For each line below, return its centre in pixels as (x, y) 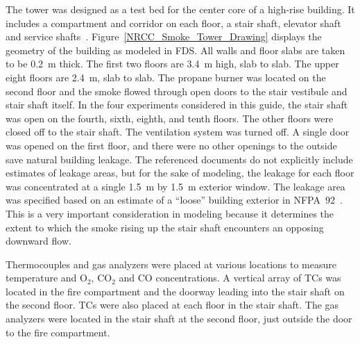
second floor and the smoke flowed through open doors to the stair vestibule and (177, 91)
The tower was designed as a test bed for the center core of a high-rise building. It (180, 9)
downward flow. (38, 241)
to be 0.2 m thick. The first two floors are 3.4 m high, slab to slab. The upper (172, 64)
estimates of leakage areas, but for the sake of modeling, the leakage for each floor (180, 173)
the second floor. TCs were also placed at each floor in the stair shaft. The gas (172, 305)
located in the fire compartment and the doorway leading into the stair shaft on (175, 291)
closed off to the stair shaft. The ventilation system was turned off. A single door (178, 132)
